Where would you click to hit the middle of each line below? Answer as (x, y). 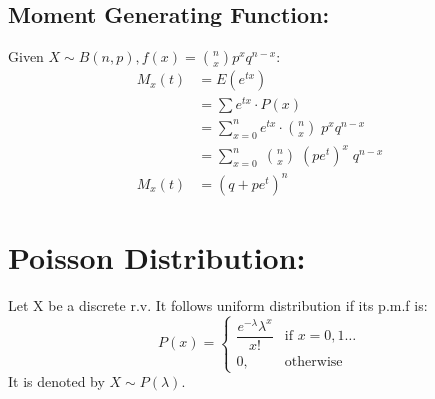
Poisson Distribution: (157, 256)
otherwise (313, 361)
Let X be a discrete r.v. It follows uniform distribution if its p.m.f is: (218, 304)
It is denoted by (56, 381)
